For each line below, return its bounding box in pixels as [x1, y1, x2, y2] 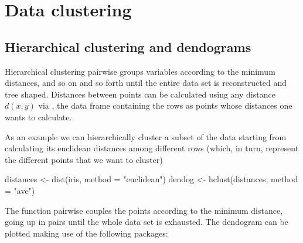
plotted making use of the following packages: [5, 227, 168, 239]
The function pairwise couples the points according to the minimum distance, [5, 204, 283, 216]
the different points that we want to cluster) [5, 153, 163, 165]
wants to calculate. [5, 110, 72, 123]
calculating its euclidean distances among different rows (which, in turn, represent [5, 142, 299, 154]
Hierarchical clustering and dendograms [5, 37, 251, 55]
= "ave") [5, 184, 35, 196]
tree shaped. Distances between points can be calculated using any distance [5, 88, 275, 100]
